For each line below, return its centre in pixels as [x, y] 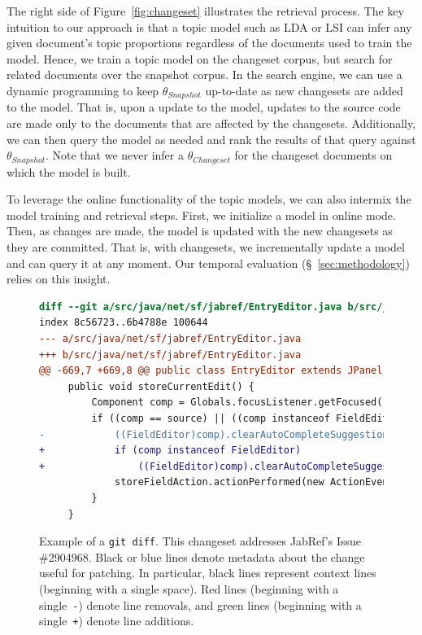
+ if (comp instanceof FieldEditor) [170, 451]
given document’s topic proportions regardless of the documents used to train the [209, 43]
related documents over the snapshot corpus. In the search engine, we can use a [204, 74]
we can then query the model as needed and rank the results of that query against [211, 139]
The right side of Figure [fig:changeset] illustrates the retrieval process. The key [205, 11]
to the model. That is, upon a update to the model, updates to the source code [204, 107]
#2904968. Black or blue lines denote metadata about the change [202, 556]
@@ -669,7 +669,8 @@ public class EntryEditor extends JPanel [211, 371]
